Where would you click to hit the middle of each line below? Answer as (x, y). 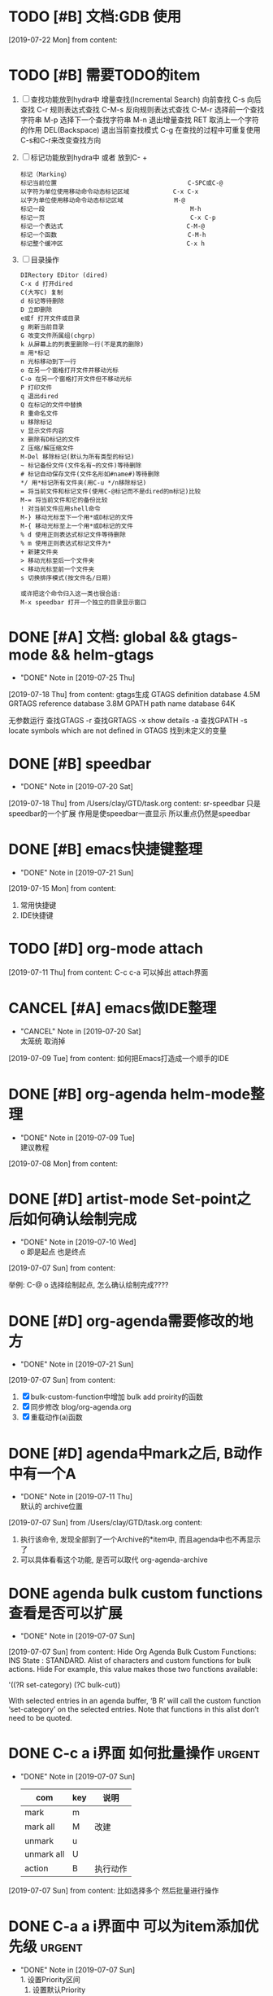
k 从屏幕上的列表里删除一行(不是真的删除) (82, 344)
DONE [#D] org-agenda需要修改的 (124, 1321)
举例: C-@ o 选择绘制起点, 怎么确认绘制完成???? (89, 1285)
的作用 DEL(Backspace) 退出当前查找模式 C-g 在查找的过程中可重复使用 (141, 129)
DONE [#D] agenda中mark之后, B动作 (135, 1453)
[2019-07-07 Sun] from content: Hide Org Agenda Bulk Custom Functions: (132, 1652)
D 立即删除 (36, 309)
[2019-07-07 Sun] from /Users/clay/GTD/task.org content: (106, 1523)
